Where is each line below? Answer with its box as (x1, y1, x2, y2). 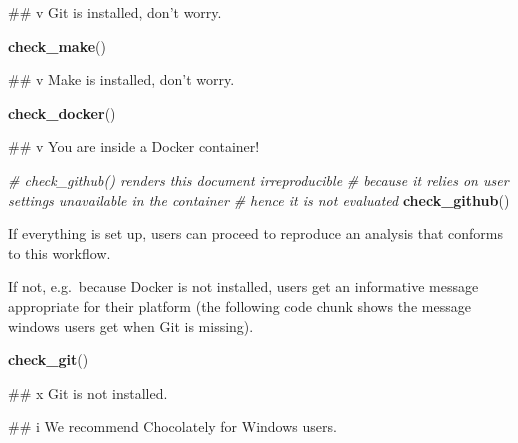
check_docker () (8, 102, 116, 123)
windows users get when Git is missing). (8, 315, 254, 336)
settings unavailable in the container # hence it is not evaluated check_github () (8, 189, 510, 210)
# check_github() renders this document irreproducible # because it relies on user (8, 169, 509, 190)
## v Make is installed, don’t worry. (8, 69, 235, 90)
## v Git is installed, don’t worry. (8, 2, 222, 22)
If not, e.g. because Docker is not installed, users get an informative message (8, 276, 479, 297)
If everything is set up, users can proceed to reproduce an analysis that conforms (8, 223, 504, 244)
